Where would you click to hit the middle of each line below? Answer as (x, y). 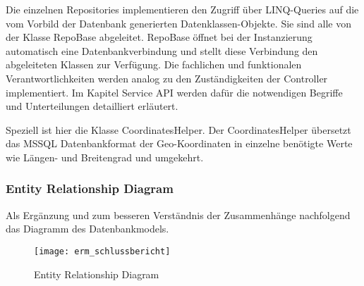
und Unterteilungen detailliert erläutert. (92, 106)
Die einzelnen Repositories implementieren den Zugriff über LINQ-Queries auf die (182, 9)
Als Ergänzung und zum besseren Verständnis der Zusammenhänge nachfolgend (178, 214)
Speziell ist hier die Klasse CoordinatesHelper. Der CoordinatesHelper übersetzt (178, 129)
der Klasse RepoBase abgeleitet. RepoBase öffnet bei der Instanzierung (159, 37)
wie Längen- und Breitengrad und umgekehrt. (105, 157)
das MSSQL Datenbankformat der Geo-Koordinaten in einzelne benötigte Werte (179, 143)
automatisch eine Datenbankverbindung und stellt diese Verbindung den (162, 50)
